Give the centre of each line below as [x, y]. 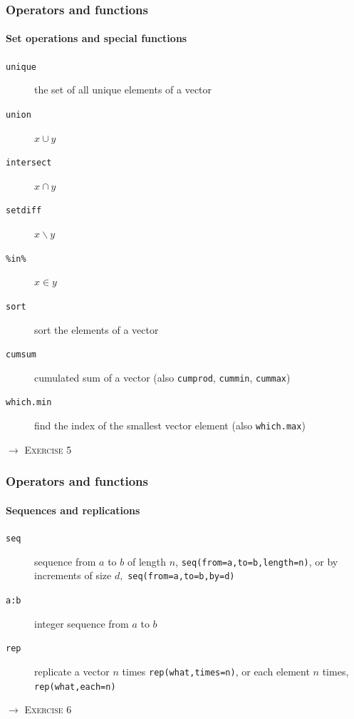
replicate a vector [72, 671]
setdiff [24, 211]
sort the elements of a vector [97, 329]
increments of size [73, 575]
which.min [29, 403]
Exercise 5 [48, 449]
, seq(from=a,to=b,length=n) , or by [257, 561]
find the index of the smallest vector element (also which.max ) [170, 425]
